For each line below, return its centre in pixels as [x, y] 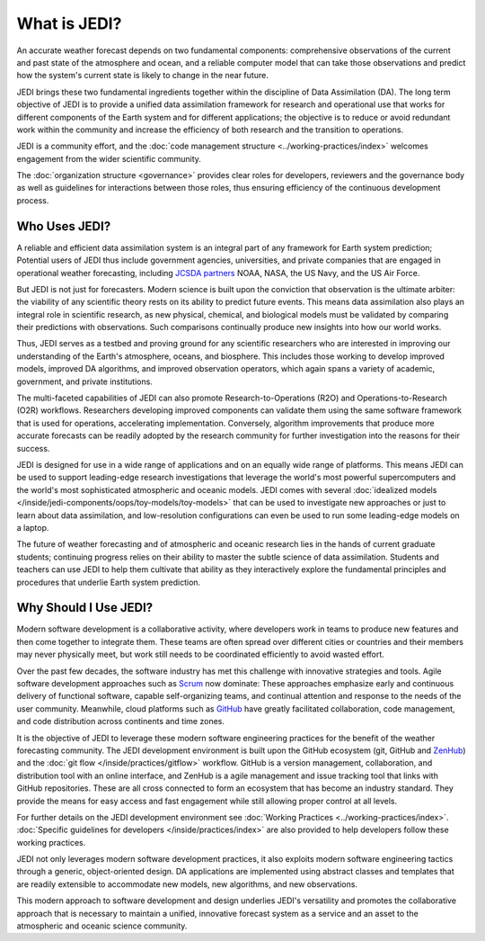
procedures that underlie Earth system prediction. [109, 582]
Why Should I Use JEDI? [85, 608]
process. [33, 200]
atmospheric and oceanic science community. [102, 926]
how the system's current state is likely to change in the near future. [142, 76]
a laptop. [33, 527]
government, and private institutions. [84, 381]
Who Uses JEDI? [64, 226]
